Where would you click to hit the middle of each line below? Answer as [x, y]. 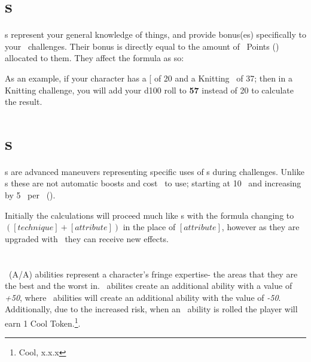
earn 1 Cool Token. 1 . [43, 322]
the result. [24, 102]
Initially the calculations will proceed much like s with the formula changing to [150, 215]
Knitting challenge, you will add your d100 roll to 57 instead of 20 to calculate [149, 90]
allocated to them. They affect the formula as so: [94, 58]
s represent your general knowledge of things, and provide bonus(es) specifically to [155, 34]
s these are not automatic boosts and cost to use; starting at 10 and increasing [153, 183]
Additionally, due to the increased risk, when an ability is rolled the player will [151, 309]
